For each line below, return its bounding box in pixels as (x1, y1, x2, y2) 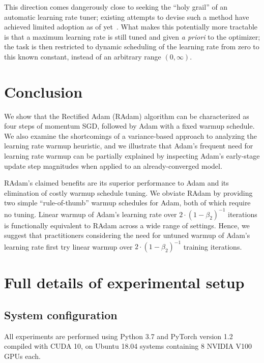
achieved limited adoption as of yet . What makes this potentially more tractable (4, 21, 258, 32)
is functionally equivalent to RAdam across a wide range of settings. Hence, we (4, 220, 250, 230)
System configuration (4, 307, 118, 322)
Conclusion (4, 81, 83, 102)
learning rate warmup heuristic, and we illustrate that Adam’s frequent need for (4, 140, 253, 151)
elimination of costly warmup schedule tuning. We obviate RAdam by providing (4, 187, 253, 198)
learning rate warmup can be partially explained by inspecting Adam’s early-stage (4, 150, 260, 161)
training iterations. (183, 241, 242, 252)
